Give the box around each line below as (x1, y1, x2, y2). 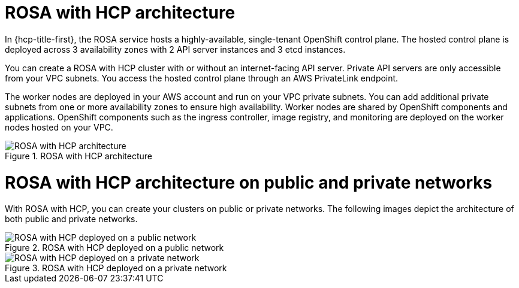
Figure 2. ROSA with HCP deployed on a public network (5, 242, 224, 253)
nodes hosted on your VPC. (5, 122, 113, 132)
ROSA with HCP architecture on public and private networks (5, 172, 493, 193)
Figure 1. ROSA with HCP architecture (5, 150, 152, 161)
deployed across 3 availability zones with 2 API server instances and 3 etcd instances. (5, 44, 346, 54)
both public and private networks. (5, 214, 138, 225)
